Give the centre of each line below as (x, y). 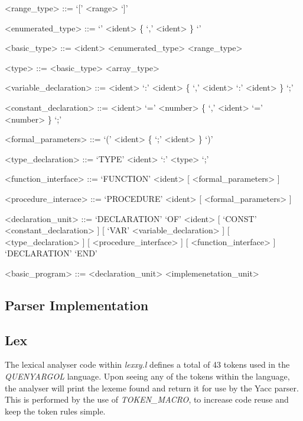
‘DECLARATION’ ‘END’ (51, 253)
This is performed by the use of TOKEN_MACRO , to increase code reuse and (147, 399)
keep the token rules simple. (55, 411)
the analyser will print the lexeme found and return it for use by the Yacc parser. (152, 388)
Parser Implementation (77, 305)
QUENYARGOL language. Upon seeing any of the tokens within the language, (147, 376)
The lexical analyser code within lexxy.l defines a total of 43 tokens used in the (147, 364)
